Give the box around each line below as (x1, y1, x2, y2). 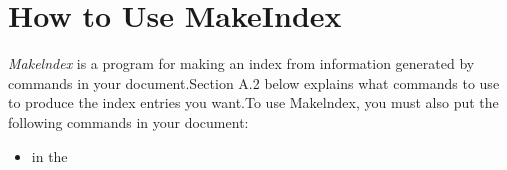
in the (31, 145, 68, 166)
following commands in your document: (8, 111, 249, 132)
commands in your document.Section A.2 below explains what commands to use (8, 72, 500, 93)
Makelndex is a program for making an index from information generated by (8, 53, 475, 74)
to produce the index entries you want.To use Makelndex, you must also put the (8, 92, 499, 113)
